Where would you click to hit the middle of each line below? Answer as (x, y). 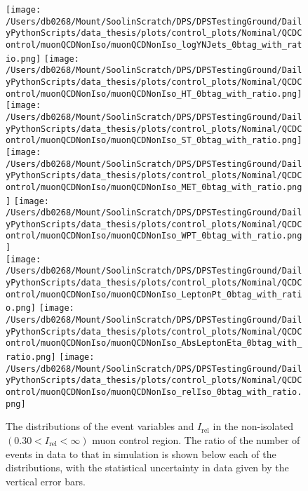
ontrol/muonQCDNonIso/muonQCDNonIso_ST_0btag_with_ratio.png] (154, 141)
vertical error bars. (46, 481)
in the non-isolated (253, 426)
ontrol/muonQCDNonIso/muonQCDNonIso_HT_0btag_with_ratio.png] (154, 94)
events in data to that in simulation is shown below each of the (141, 453)
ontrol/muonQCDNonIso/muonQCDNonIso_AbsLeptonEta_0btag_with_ (154, 343)
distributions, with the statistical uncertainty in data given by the (147, 468)
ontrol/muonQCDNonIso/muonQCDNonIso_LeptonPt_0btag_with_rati (154, 294)
